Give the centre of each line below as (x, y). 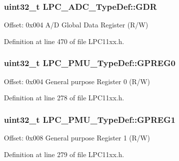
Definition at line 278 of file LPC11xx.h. (64, 98)
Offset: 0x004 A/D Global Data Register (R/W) (76, 25)
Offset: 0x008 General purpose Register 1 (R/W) (77, 138)
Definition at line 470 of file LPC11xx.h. (64, 41)
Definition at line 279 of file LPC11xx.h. (64, 154)
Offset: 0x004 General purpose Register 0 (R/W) (77, 81)
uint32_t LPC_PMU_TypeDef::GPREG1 (90, 119)
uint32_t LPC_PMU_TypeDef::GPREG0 (90, 63)
